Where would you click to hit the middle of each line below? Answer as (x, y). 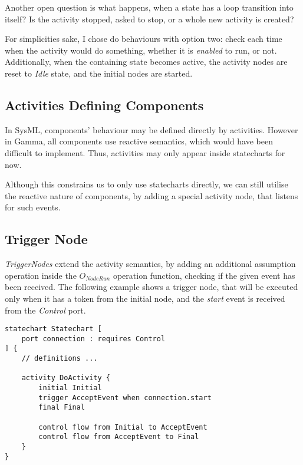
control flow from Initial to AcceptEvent (123, 427)
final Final (62, 408)
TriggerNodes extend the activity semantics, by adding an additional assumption (150, 264)
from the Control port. (45, 310)
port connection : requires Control (93, 339)
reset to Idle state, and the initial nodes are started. (99, 73)
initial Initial (70, 388)
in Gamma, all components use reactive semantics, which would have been (139, 141)
